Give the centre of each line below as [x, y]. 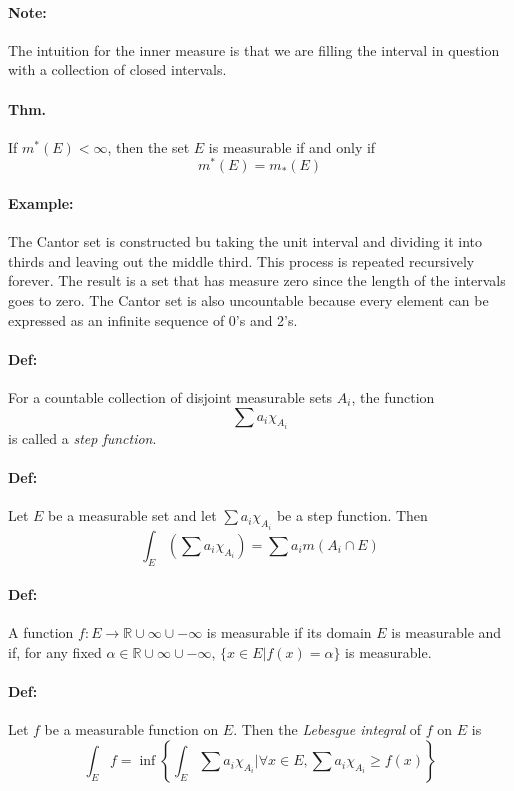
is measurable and [446, 632]
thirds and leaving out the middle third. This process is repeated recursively [241, 260]
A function [41, 632]
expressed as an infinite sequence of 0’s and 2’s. [153, 319]
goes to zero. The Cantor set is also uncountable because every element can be [248, 300]
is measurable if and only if [292, 146]
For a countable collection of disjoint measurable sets [170, 397]
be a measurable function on [131, 729]
